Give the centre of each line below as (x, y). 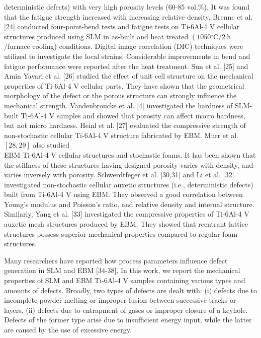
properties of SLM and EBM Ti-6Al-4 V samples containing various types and (125, 280)
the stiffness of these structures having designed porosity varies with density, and (129, 164)
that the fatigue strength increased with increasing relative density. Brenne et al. (128, 16)
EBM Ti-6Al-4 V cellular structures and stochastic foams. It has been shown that (130, 154)
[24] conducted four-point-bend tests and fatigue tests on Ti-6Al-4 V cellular (122, 26)
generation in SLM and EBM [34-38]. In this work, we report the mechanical (122, 270)
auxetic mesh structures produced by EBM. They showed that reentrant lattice (126, 224)
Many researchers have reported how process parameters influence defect (116, 260)
